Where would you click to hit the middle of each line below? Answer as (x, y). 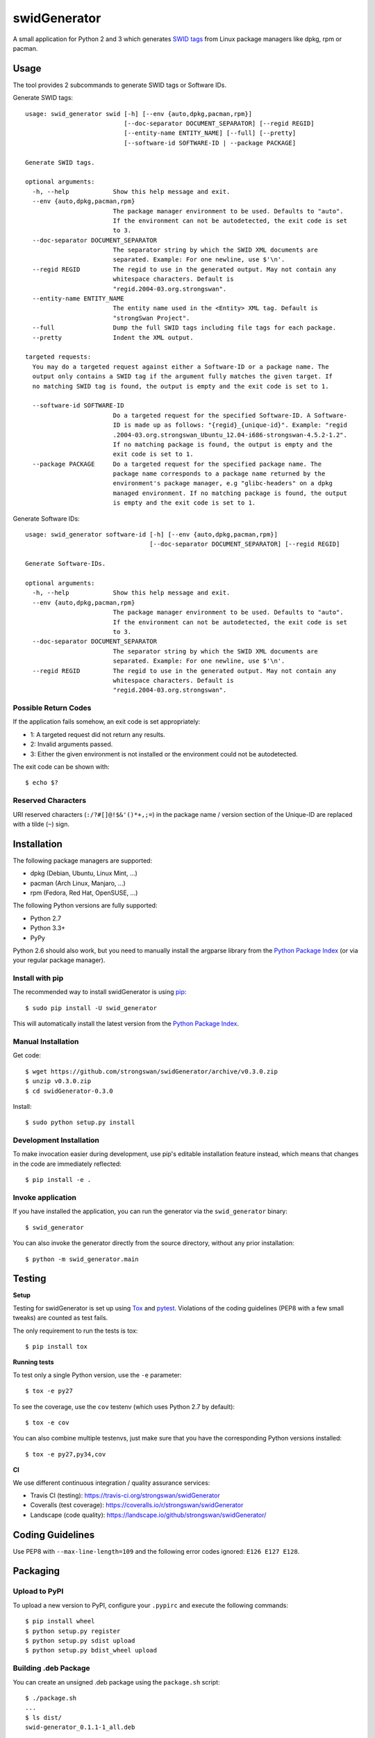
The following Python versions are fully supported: (85, 905)
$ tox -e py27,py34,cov (66, 1454)
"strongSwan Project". (151, 318)
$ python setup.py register (73, 1631)
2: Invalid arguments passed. (72, 745)
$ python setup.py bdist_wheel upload (91, 1650)
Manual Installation (46, 1041)
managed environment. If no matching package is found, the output (230, 493)
